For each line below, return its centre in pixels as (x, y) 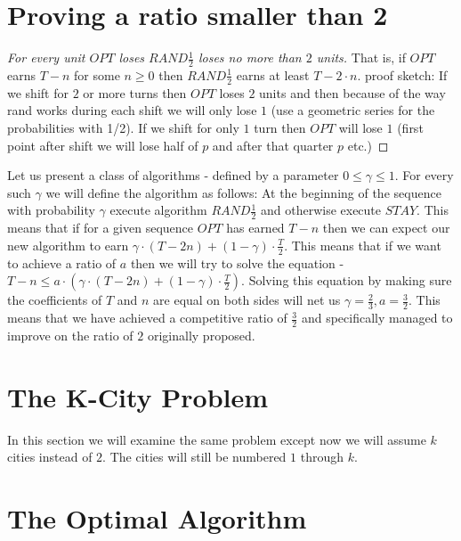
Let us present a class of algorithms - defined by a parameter (173, 175)
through (322, 457)
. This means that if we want (363, 245)
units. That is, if (361, 57)
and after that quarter (273, 145)
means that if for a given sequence (101, 228)
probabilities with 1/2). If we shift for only (123, 127)
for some (97, 74)
